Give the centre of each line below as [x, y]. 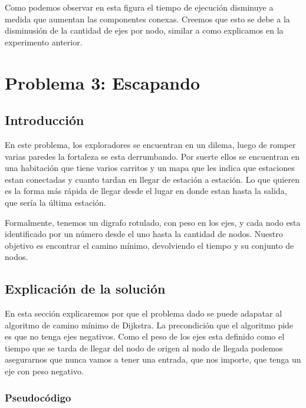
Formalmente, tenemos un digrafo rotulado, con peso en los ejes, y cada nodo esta [153, 222]
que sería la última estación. [55, 202]
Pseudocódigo [38, 397]
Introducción [45, 120]
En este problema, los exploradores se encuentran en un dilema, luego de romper [150, 144]
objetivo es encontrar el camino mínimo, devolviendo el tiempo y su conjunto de [149, 245]
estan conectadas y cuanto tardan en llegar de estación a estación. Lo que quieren [152, 179]
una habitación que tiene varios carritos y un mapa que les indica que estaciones [150, 168]
